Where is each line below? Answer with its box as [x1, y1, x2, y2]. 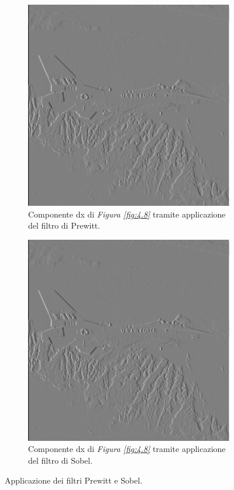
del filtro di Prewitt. [28, 219, 101, 232]
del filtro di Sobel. [28, 454, 93, 466]
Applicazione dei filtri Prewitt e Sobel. [5, 474, 143, 486]
